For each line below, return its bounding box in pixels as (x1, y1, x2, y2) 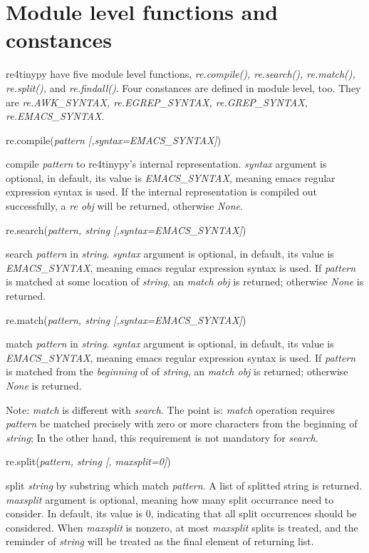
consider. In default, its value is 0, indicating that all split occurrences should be (6, 506, 357, 521)
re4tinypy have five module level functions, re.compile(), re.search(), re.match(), (6, 66, 355, 81)
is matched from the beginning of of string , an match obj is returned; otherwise (6, 364, 348, 379)
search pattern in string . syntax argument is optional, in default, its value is (6, 246, 334, 261)
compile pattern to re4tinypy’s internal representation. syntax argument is (6, 156, 327, 171)
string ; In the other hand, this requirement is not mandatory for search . (6, 430, 318, 445)
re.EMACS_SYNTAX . (6, 108, 105, 123)
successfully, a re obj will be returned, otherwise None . (6, 198, 243, 213)
